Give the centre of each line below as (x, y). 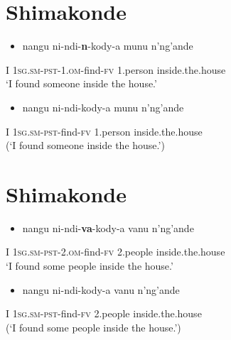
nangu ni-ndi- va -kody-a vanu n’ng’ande (108, 227)
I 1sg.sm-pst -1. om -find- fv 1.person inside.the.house (116, 69)
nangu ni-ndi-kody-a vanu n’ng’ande (101, 289)
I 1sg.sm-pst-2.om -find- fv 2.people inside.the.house (116, 252)
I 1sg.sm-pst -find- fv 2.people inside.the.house (104, 313)
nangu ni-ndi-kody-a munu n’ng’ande (103, 107)
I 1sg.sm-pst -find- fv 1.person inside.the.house (104, 131)
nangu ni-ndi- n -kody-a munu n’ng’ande (108, 46)
